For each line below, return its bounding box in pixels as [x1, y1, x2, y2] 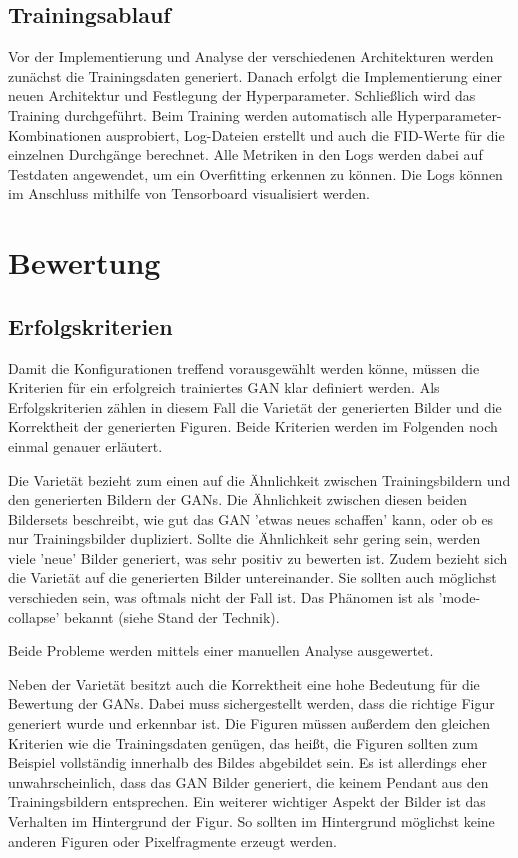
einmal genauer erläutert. [8, 435, 163, 456]
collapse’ [8, 606, 60, 627]
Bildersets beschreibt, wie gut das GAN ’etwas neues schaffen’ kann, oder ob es [8, 508, 494, 529]
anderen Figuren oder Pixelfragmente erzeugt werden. [8, 830, 337, 851]
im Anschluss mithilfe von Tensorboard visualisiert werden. [8, 183, 370, 204]
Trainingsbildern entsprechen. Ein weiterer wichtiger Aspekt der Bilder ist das [8, 791, 486, 812]
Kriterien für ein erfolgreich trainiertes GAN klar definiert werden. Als [8, 377, 440, 398]
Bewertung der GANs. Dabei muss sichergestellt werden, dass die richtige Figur [8, 693, 495, 714]
